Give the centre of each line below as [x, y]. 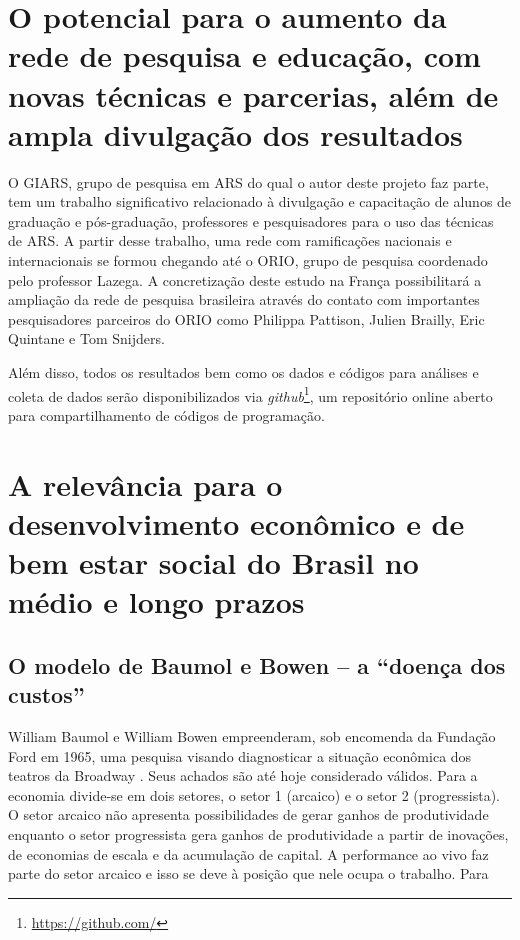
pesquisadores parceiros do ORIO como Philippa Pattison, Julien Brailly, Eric [246, 318]
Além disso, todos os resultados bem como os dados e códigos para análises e [243, 372]
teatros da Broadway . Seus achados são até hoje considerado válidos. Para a [243, 775]
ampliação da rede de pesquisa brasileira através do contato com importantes [244, 299]
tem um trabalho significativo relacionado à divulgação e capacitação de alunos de [260, 201]
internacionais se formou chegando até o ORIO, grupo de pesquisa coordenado [248, 260]
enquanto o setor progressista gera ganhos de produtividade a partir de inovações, [258, 833]
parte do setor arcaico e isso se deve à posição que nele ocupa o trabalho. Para [248, 873]
